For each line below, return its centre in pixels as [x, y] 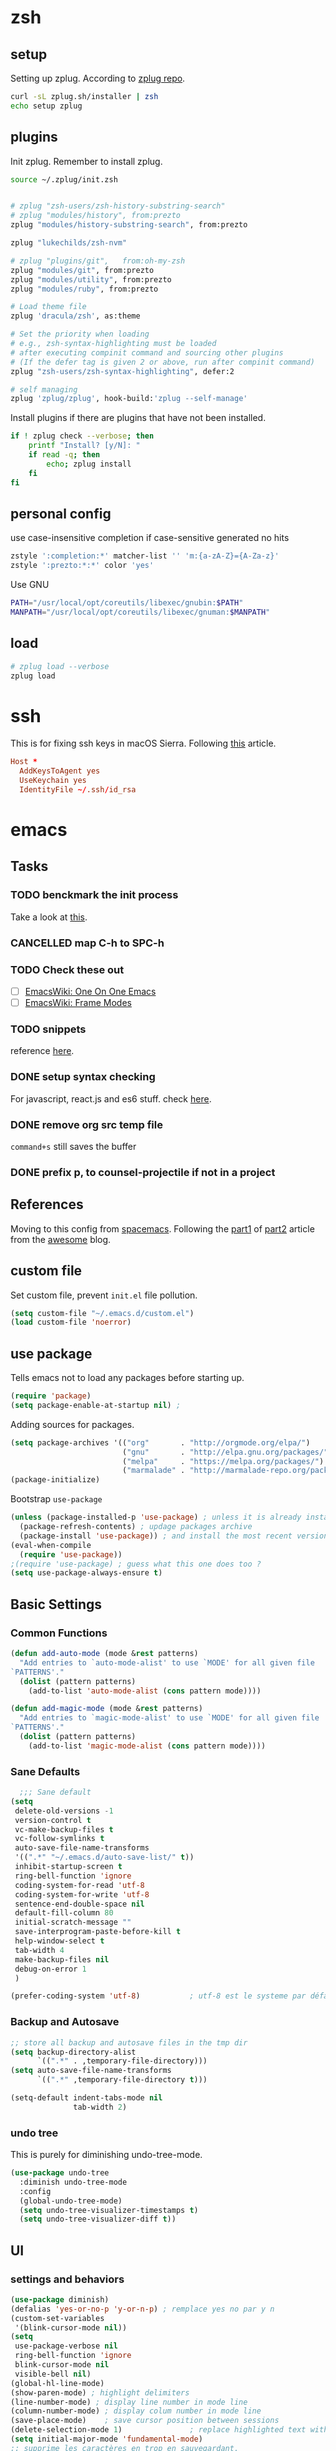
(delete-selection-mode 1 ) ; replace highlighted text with [169, 2430]
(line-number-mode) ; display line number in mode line [129, 2402]
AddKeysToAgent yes [60, 771]
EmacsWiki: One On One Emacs [90, 991]
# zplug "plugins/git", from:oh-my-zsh [98, 261]
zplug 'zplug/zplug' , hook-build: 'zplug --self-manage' [129, 399]
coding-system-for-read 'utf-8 [79, 1885]
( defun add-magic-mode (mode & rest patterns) [106, 1709]
